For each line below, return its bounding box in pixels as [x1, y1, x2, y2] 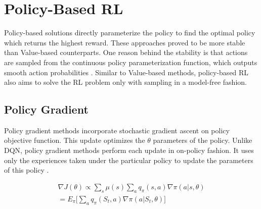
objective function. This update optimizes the [4, 135, 145, 145]
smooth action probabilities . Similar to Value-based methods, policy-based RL [4, 67, 249, 77]
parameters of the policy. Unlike [153, 135, 252, 145]
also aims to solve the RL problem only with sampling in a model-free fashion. [4, 77, 247, 87]
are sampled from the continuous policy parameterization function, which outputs [4, 57, 257, 67]
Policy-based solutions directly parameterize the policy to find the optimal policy [4, 27, 255, 38]
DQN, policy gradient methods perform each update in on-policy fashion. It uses [4, 145, 254, 155]
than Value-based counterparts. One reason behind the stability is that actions [4, 47, 248, 58]
